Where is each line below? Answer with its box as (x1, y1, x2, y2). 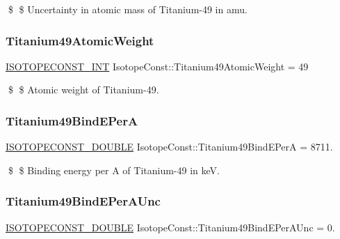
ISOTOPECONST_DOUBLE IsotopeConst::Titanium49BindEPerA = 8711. (6, 139, 333, 154)
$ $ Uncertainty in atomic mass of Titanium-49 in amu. (8, 2, 248, 16)
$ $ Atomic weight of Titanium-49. (8, 82, 159, 97)
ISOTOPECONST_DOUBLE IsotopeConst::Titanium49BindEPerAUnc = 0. (6, 219, 335, 234)
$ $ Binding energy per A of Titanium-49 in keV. (8, 162, 220, 177)
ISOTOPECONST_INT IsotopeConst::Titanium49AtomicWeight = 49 (6, 59, 309, 73)
